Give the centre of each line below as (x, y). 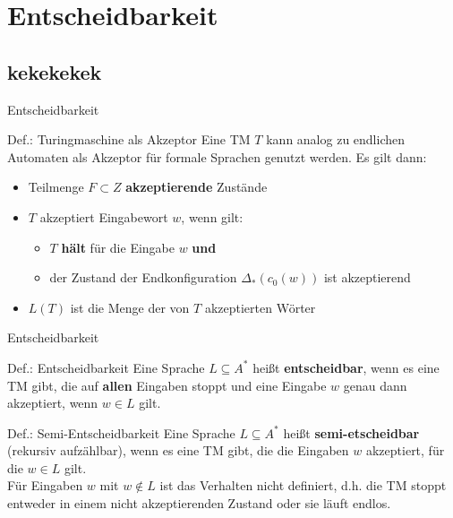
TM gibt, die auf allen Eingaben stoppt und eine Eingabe (167, 385)
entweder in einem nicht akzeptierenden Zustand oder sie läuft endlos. (199, 503)
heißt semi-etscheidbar (351, 432)
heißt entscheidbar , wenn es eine (346, 367)
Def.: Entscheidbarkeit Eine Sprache (106, 367)
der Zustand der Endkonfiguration (143, 277)
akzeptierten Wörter (260, 307)
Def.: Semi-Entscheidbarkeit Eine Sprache (121, 432)
